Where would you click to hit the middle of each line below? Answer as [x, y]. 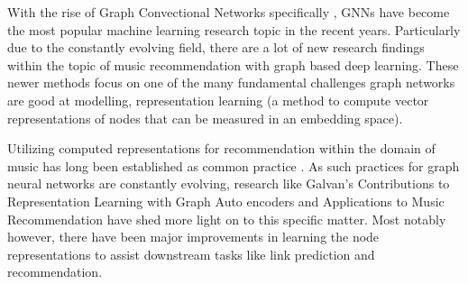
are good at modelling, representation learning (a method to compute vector [218, 100]
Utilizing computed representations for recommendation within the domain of [221, 148]
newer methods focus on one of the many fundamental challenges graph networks [231, 82]
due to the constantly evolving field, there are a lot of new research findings [216, 47]
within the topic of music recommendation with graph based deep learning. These [233, 64]
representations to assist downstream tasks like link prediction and [191, 254]
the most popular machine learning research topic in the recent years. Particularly [234, 29]
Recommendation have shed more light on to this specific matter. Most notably [227, 219]
